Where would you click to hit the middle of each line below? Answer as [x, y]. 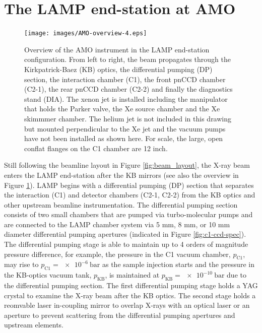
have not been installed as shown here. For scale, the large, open [124, 138]
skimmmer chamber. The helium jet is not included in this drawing [128, 118]
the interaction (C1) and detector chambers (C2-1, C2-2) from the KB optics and [130, 195]
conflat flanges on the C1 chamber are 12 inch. [96, 148]
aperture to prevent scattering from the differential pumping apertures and [120, 315]
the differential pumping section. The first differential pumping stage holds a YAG [131, 285]
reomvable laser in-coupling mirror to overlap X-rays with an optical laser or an [127, 305]
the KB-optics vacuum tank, [48, 275]
